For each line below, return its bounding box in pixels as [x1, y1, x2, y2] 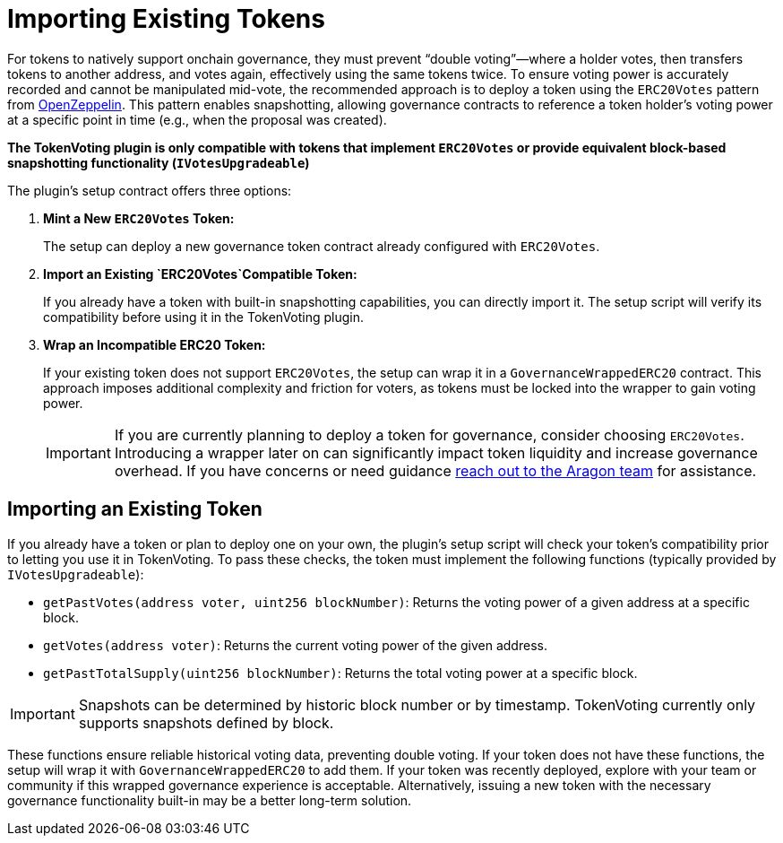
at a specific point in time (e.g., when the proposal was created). [7, 111, 387, 127]
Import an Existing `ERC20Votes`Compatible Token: [43, 265, 357, 282]
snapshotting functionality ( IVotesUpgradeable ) [7, 154, 310, 170]
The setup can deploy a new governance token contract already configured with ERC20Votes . [43, 238, 600, 254]
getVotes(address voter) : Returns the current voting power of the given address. [43, 637, 547, 653]
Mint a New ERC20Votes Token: [43, 210, 235, 226]
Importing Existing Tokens [7, 4, 325, 34]
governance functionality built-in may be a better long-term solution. [7, 792, 412, 808]
